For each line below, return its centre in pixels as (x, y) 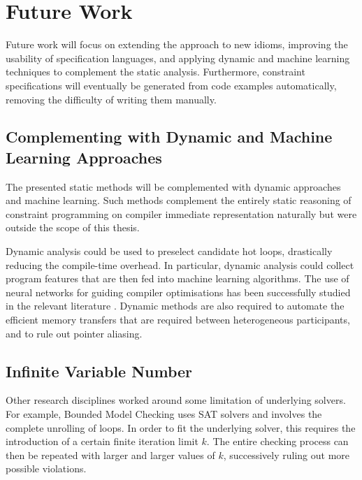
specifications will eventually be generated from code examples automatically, (171, 85)
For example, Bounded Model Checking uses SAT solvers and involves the (164, 414)
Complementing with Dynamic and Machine (169, 137)
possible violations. (46, 468)
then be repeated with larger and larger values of (110, 454)
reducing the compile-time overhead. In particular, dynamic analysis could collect (180, 264)
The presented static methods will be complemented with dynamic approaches (173, 186)
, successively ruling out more (287, 454)
